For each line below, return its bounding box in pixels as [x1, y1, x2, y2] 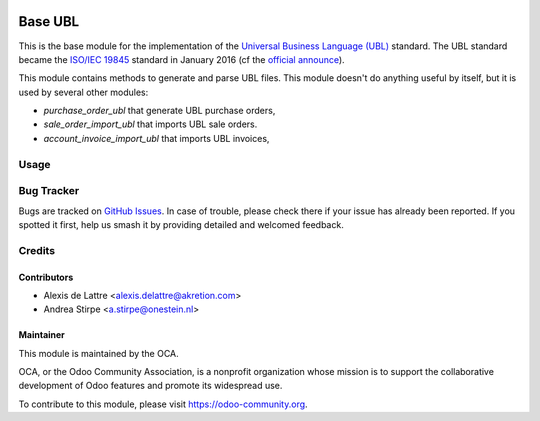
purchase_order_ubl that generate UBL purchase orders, [43, 105, 276, 117]
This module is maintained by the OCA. [18, 347, 179, 359]
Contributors [18, 271, 74, 283]
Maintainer [18, 329, 65, 341]
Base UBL [18, 13, 80, 30]
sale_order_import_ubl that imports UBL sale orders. [43, 118, 258, 130]
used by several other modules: [18, 86, 149, 98]
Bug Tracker [18, 184, 80, 198]
